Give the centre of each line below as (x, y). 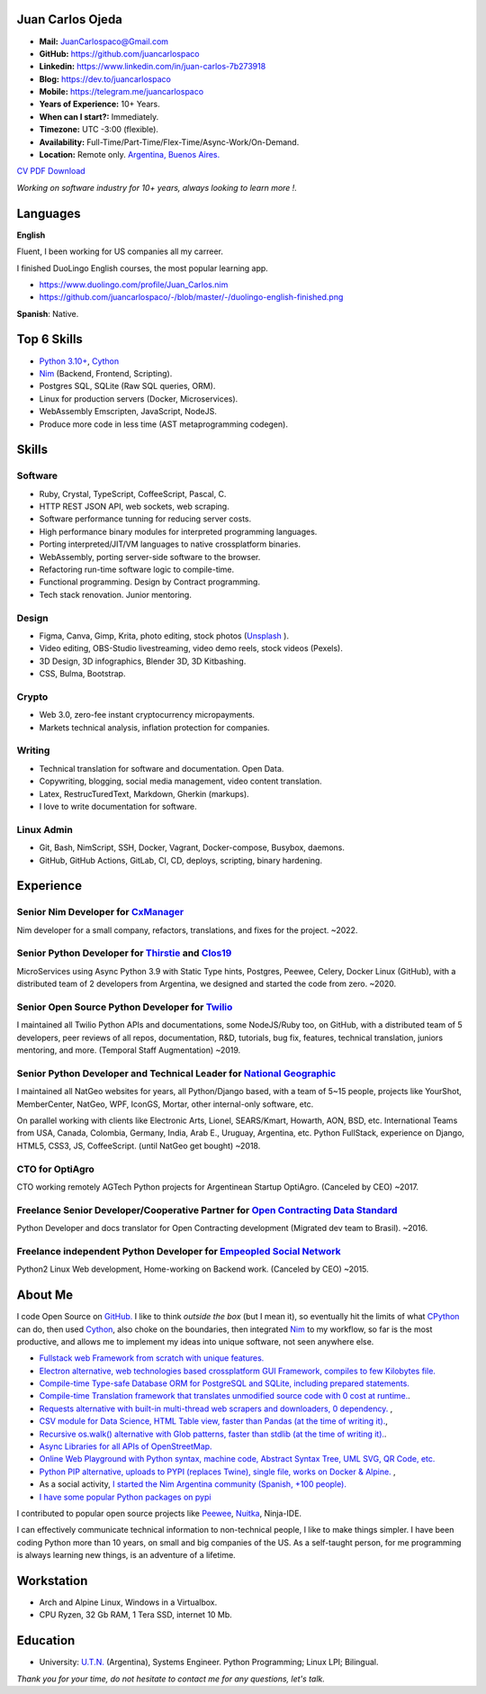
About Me (45, 1295)
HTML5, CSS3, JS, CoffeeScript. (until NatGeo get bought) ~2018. (139, 1146)
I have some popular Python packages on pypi (125, 1497)
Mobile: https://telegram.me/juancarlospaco (121, 92)
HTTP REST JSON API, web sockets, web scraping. (134, 507)
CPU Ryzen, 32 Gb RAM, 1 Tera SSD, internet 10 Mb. (136, 1615)
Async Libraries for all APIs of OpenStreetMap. (126, 1446)
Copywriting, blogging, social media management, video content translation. (181, 781)
